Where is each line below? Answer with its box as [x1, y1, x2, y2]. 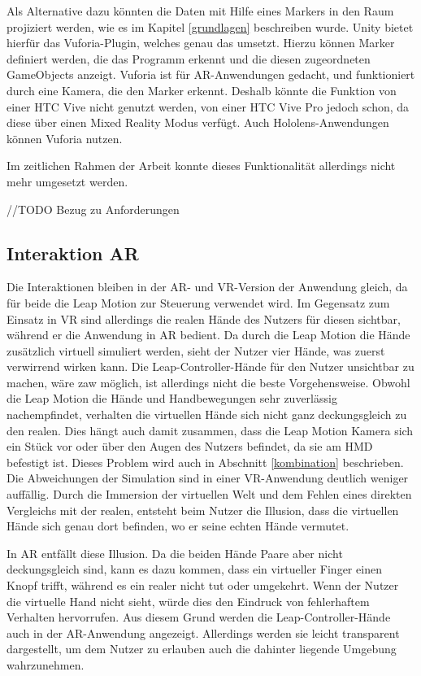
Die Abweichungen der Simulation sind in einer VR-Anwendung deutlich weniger [7, 469, 409, 486]
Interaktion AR [7, 240, 139, 265]
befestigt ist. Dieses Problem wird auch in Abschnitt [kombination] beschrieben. [7, 453, 404, 470]
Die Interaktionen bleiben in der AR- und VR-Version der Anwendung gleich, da [7, 278, 408, 295]
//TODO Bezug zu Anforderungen [7, 200, 180, 217]
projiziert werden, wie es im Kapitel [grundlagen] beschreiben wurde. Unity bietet [7, 18, 414, 35]
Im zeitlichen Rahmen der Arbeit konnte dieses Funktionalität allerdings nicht [7, 157, 396, 174]
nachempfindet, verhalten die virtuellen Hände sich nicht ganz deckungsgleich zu [7, 406, 407, 423]
